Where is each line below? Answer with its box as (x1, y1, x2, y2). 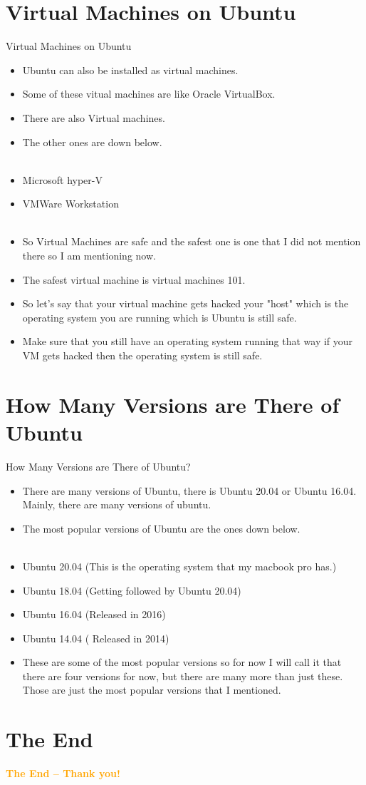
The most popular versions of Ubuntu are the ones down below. (22, 520, 300, 535)
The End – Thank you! (6, 766, 120, 781)
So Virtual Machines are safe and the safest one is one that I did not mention (22, 234, 361, 249)
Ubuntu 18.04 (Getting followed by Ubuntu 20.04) (22, 583, 241, 597)
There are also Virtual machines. (22, 110, 165, 125)
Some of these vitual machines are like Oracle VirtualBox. (22, 86, 276, 101)
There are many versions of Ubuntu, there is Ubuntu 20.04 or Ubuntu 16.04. (22, 483, 357, 498)
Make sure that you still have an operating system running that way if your (22, 334, 353, 349)
